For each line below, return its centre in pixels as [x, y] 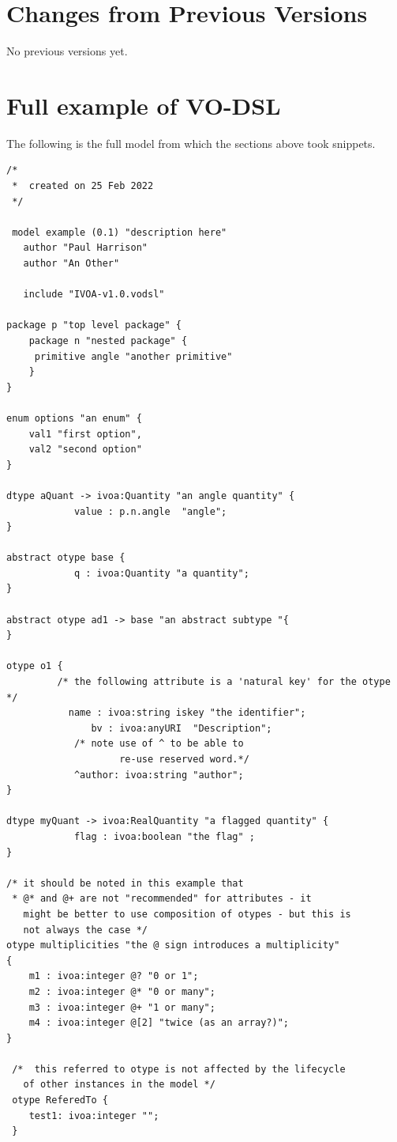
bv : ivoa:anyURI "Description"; [182, 728]
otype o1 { [35, 666]
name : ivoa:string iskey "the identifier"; [187, 713]
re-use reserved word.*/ [184, 759]
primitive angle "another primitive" [133, 356]
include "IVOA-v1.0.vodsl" [94, 295]
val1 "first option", [85, 434]
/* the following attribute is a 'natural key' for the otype [224, 682]
